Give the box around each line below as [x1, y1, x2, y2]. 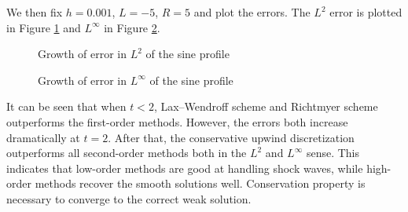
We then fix [6, 4, 63, 20]
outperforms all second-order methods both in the [6, 144, 247, 161]
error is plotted [329, 4, 402, 20]
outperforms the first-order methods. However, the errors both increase [6, 113, 348, 130]
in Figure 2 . [104, 19, 160, 35]
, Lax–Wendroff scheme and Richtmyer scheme [153, 98, 378, 115]
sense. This [306, 144, 359, 161]
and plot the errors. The [193, 4, 311, 20]
